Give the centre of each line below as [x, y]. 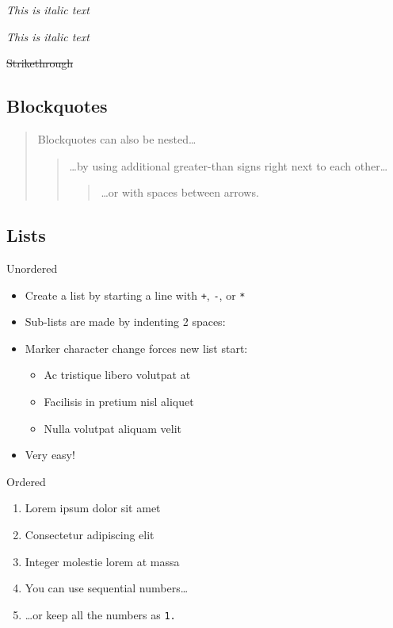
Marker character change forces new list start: [136, 348]
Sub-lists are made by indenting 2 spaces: [125, 322]
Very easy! [50, 455]
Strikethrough [40, 63]
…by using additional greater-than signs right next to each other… [229, 165]
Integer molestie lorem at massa [102, 561]
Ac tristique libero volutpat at [117, 375]
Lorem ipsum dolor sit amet [93, 508]
